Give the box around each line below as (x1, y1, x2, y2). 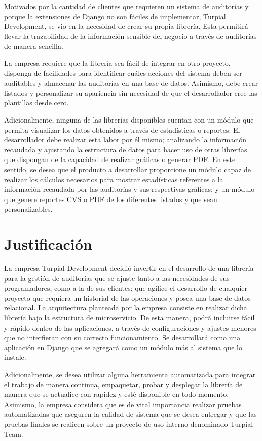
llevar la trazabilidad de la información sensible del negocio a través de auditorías (4, 30, 257, 41)
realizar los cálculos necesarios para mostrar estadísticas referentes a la (4, 174, 223, 184)
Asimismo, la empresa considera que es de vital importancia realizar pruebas (4, 398, 242, 409)
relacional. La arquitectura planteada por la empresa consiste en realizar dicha (4, 302, 247, 313)
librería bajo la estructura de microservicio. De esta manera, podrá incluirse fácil (4, 312, 255, 323)
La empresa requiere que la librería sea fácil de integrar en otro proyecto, (4, 57, 231, 68)
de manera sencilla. (4, 41, 63, 51)
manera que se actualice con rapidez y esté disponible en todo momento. (4, 389, 229, 399)
